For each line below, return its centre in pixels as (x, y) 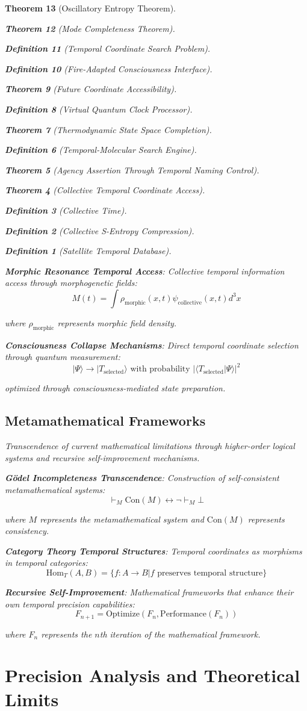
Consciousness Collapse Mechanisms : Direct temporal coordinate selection (152, 345)
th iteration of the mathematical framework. (180, 634)
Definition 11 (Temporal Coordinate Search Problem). (108, 48)
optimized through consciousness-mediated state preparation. (115, 388)
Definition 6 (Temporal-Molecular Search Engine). (101, 150)
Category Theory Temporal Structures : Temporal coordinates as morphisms (153, 551)
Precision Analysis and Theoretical (153, 675)
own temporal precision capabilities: (70, 604)
